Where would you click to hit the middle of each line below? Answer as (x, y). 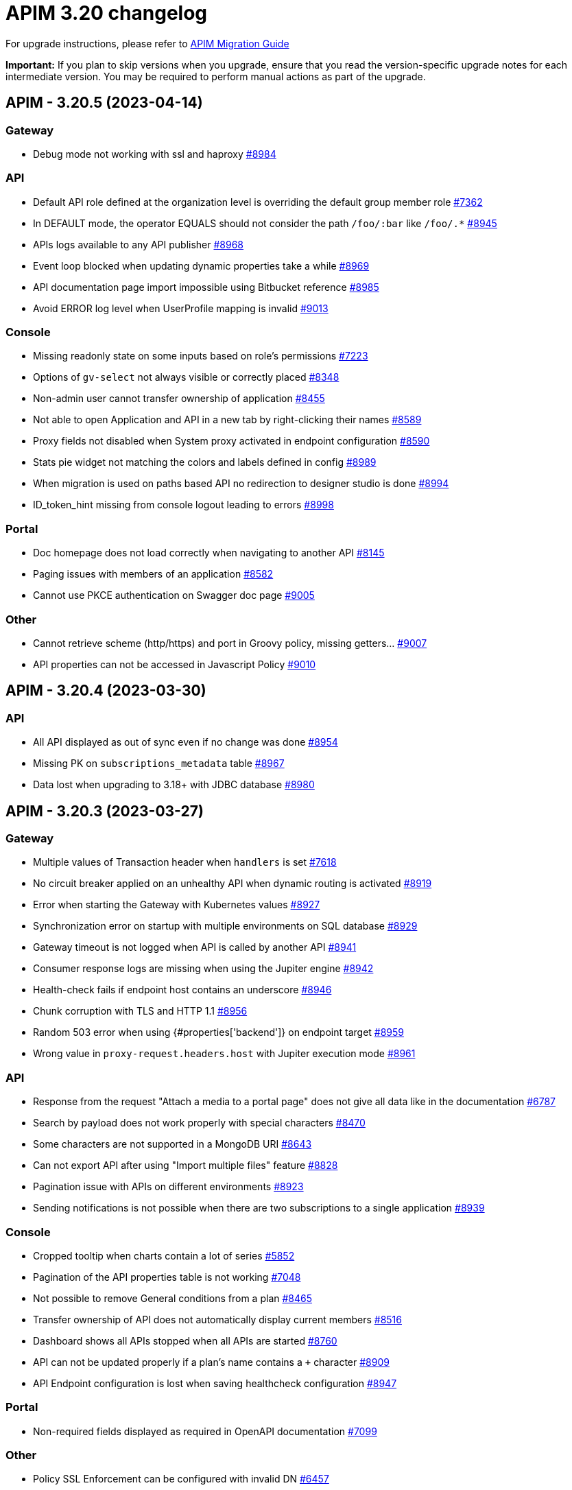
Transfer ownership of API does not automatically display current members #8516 (217, 1319)
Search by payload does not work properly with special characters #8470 (199, 1123)
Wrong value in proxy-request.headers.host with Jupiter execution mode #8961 (224, 1054)
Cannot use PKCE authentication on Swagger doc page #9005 (174, 595)
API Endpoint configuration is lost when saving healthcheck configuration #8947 (215, 1383)
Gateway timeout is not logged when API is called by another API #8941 (195, 947)
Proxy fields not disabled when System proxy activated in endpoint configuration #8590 (231, 441)
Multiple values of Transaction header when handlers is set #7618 (185, 862)
